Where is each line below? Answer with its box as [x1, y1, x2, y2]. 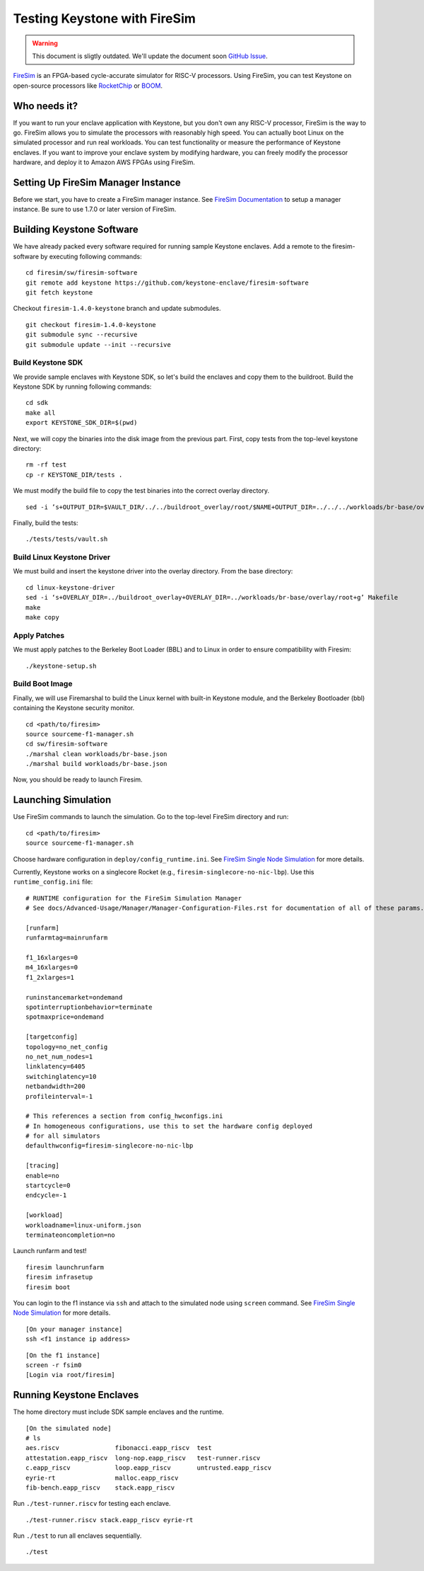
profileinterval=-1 [25, 1092, 93, 1100]
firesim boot [25, 1283, 71, 1291]
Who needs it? [13, 100, 78, 112]
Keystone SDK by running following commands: [13, 382, 152, 391]
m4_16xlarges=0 [25, 964, 78, 971]
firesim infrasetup [25, 1273, 93, 1281]
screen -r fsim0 [25, 1361, 82, 1369]
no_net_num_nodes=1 [25, 1052, 93, 1061]
